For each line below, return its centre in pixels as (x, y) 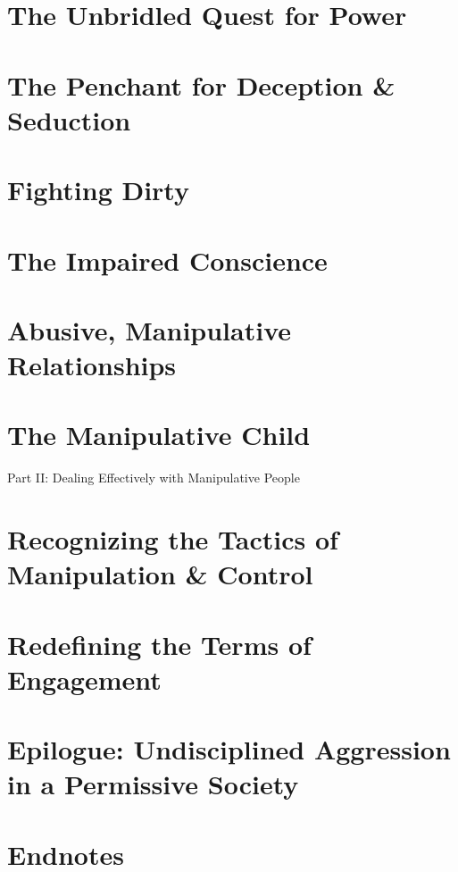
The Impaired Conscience (167, 260)
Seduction (69, 119)
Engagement (84, 679)
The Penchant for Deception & (201, 84)
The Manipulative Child (159, 435)
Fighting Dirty (98, 190)
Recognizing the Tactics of (173, 539)
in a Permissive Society (153, 784)
